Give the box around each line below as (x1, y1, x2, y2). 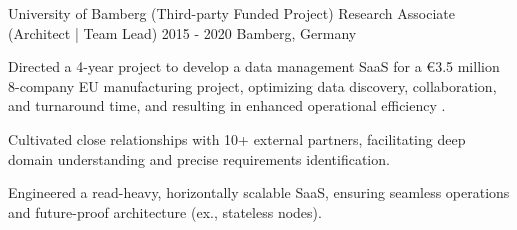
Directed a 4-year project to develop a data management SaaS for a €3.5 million (8, 56, 500, 77)
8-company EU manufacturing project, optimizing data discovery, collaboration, (8, 75, 497, 96)
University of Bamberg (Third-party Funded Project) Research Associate (8, 3, 456, 23)
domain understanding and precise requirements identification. (8, 148, 390, 169)
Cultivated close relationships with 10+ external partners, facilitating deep (8, 128, 466, 149)
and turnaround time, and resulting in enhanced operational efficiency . (8, 95, 446, 116)
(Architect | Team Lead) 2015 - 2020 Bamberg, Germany (8, 22, 357, 43)
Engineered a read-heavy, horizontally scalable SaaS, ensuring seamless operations (8, 182, 510, 203)
